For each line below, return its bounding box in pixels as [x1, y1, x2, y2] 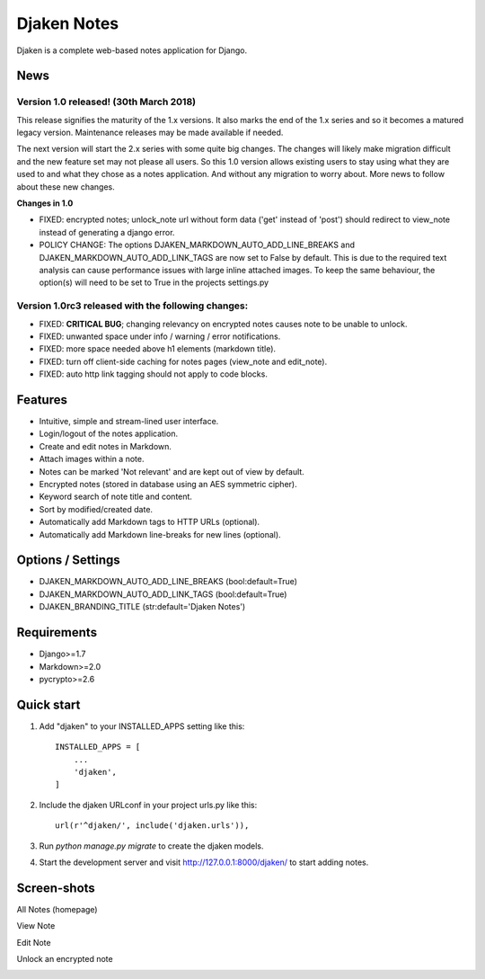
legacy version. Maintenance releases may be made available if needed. [16, 127, 284, 138]
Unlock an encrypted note [16, 954, 113, 964]
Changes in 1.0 [16, 198, 74, 209]
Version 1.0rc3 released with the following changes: [16, 299, 249, 312]
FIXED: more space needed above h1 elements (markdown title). [39, 343, 277, 354]
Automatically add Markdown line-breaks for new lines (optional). [39, 529, 282, 539]
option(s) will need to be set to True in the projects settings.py [39, 277, 269, 288]
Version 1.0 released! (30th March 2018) [16, 95, 197, 108]
